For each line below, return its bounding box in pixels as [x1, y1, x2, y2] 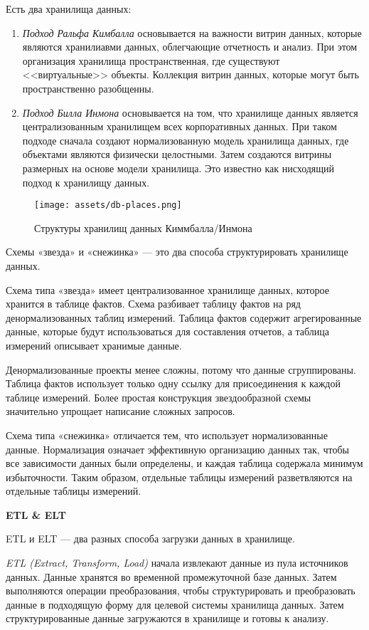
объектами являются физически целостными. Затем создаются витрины [22, 147, 332, 162]
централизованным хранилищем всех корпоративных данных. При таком [22, 119, 337, 134]
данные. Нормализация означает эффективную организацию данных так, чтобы [6, 441, 349, 456]
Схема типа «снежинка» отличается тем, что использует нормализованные [6, 427, 328, 442]
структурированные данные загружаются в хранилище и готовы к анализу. [6, 611, 329, 626]
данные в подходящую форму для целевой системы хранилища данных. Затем [6, 597, 344, 611]
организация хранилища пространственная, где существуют [22, 53, 280, 68]
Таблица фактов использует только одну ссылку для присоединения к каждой [6, 376, 341, 391]
